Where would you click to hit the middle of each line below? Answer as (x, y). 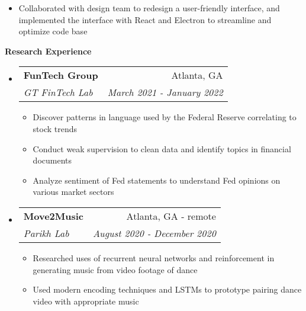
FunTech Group (61, 75)
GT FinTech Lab (58, 92)
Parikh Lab (46, 233)
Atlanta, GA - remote (171, 216)
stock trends (55, 128)
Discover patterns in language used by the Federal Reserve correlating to (165, 117)
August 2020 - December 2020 (154, 233)
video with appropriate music (86, 301)
